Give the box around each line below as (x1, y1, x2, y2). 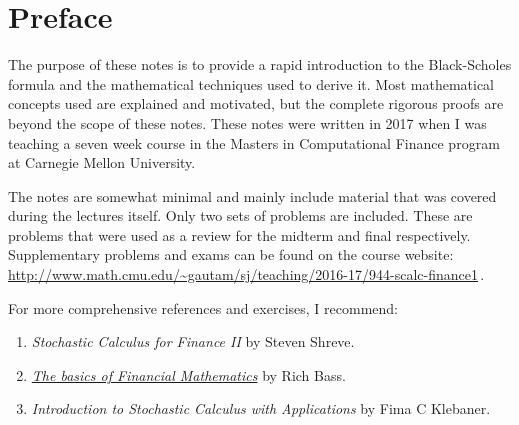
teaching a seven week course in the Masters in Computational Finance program (8, 132, 500, 153)
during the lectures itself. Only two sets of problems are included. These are (8, 205, 473, 226)
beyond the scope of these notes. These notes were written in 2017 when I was (8, 112, 487, 133)
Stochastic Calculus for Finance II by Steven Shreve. (31, 331, 355, 352)
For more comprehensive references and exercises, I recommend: (8, 297, 398, 318)
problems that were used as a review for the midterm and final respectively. (8, 224, 471, 245)
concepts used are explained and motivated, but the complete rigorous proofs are (8, 93, 504, 114)
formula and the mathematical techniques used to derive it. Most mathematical (8, 73, 495, 94)
